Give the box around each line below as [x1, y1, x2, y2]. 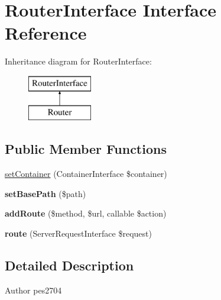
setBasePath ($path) [5, 187, 86, 199]
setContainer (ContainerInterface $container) [5, 167, 167, 180]
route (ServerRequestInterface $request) [5, 227, 152, 240]
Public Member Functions [5, 140, 167, 158]
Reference [5, 21, 87, 45]
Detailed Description [5, 256, 134, 275]
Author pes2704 [5, 283, 62, 296]
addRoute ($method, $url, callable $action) [5, 207, 167, 220]
